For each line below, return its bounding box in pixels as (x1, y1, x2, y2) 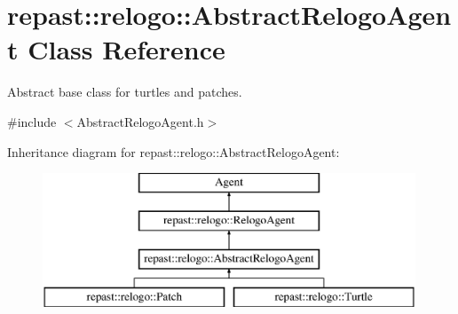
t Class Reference (7, 31, 225, 67)
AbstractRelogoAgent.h (76, 112, 204, 130)
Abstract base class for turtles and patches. (7, 82, 242, 101)
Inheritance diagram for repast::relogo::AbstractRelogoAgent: (7, 142, 340, 161)
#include (7, 112, 57, 130)
